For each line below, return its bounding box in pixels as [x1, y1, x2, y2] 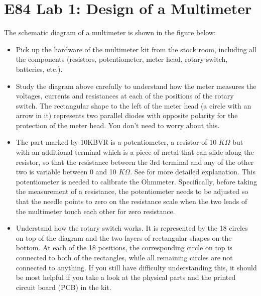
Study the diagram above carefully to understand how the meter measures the [16, 80, 256, 91]
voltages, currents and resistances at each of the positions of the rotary [16, 90, 234, 101]
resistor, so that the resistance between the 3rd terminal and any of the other [16, 156, 254, 167]
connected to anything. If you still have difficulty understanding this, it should [16, 262, 257, 272]
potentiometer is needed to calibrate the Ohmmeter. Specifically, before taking [16, 176, 257, 186]
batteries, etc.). [16, 63, 63, 74]
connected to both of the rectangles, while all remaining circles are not [16, 252, 233, 262]
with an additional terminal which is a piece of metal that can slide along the [16, 147, 254, 157]
